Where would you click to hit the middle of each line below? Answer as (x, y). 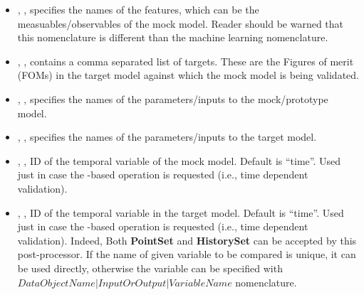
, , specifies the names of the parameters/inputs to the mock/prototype (173, 98)
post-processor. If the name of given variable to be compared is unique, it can (187, 254)
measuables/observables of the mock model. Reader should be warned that (181, 23)
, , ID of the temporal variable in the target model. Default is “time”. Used (181, 212)
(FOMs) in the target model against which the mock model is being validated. (188, 75)
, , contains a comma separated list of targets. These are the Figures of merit (186, 61)
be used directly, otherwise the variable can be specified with (150, 268)
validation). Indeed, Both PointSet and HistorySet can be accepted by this (187, 240)
